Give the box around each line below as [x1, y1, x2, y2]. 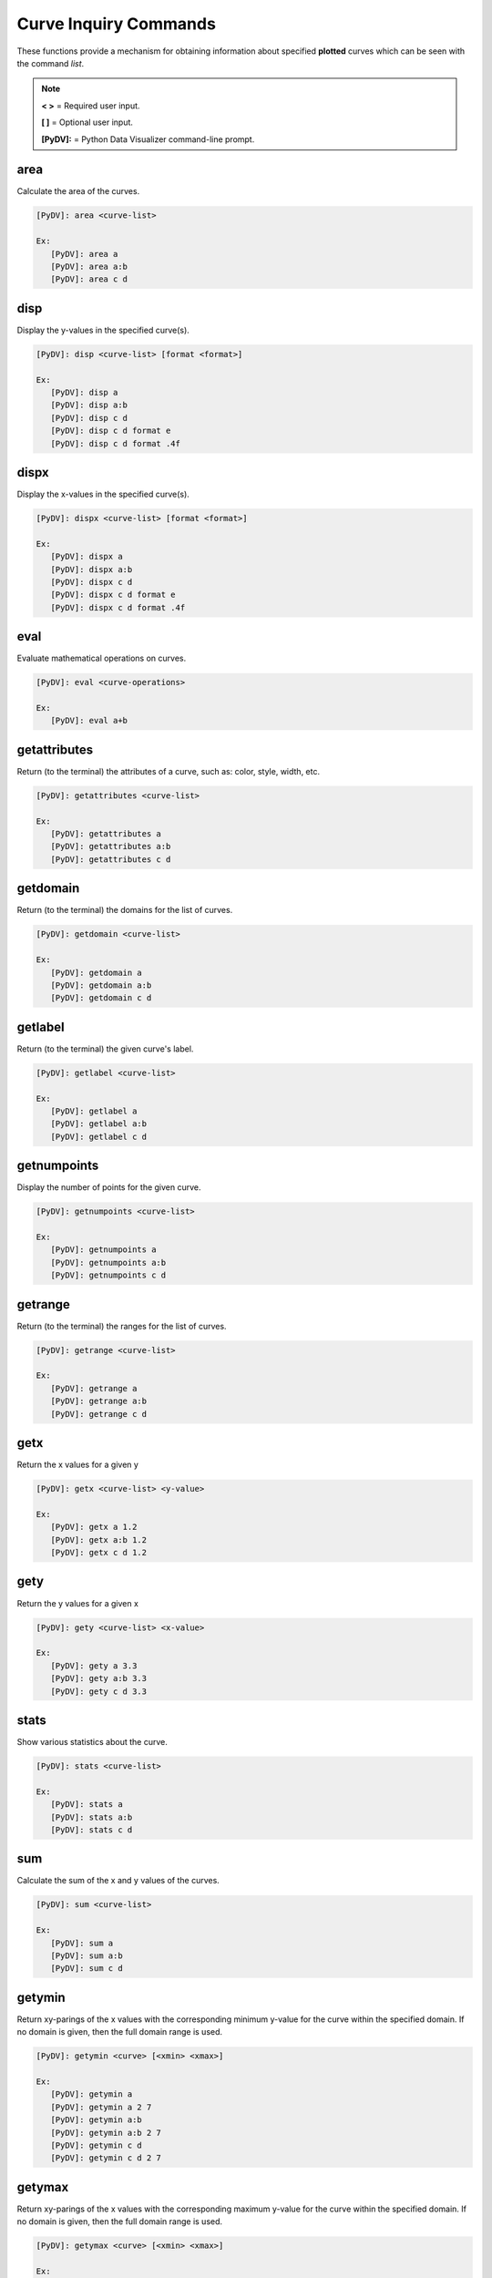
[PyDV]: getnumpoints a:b [50, 1257, 167, 1267]
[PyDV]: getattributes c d [50, 854, 171, 865]
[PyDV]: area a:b [50, 261, 128, 272]
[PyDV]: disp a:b [50, 400, 128, 410]
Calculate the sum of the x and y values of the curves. [16, 1875, 220, 1886]
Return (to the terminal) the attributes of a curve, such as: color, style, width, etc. [16, 765, 321, 776]
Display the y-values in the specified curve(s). [16, 324, 190, 335]
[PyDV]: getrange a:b [50, 1396, 148, 1407]
